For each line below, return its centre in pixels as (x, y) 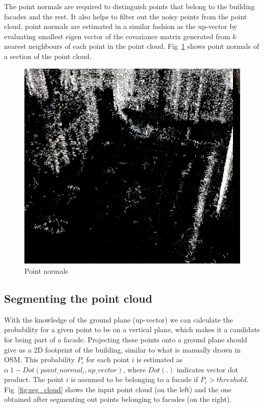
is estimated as (159, 359)
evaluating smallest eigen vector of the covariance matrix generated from (117, 36)
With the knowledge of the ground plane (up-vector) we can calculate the (119, 319)
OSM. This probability (39, 359)
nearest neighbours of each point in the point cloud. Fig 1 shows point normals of (132, 46)
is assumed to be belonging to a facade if (135, 379)
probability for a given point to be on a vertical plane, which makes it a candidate (132, 329)
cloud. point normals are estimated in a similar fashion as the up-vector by (121, 26)
